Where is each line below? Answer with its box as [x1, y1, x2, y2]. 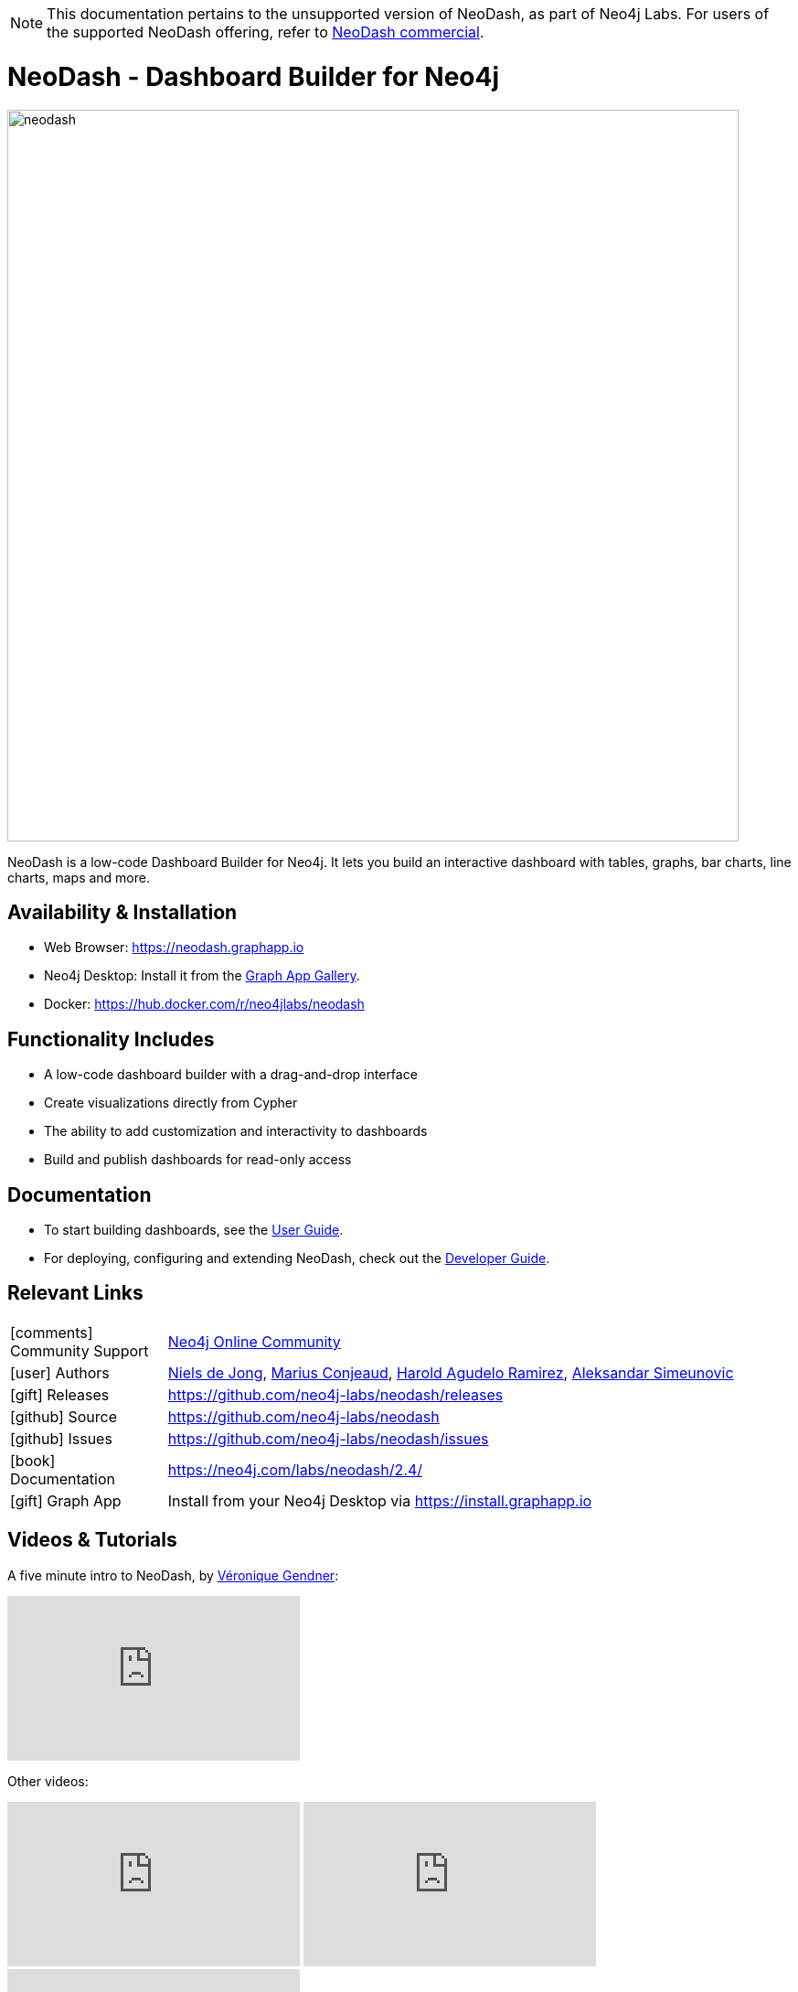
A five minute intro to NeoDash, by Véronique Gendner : [7, 1567, 339, 1583]
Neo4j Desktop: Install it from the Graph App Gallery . [44, 968, 360, 984]
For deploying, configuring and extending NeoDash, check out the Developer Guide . [44, 1250, 550, 1267]
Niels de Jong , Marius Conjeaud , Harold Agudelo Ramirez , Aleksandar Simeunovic [167, 1363, 734, 1382]
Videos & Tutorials [7, 1528, 177, 1552]
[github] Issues [10, 1429, 112, 1448]
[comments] [10, 1323, 93, 1342]
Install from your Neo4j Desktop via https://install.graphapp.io [167, 1491, 592, 1510]
